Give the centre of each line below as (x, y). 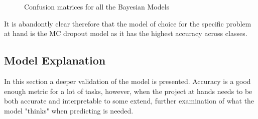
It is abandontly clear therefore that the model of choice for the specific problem (128, 23)
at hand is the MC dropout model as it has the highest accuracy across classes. (126, 33)
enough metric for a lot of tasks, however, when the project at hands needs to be (128, 91)
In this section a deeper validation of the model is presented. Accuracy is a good (127, 81)
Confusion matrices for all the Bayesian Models (97, 6)
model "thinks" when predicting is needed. (69, 110)
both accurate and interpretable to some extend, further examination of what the (129, 101)
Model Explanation (55, 60)
